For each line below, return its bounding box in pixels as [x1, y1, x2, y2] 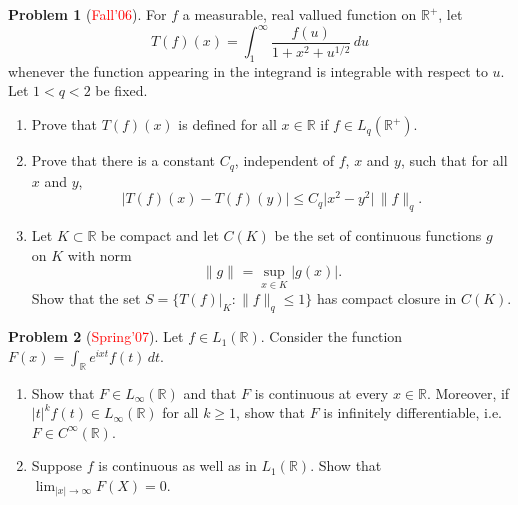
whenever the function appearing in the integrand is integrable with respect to [8, 60, 488, 81]
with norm [67, 244, 132, 265]
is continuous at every [254, 382, 389, 403]
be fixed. [95, 80, 148, 101]
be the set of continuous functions [274, 225, 482, 245]
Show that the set [31, 288, 141, 309]
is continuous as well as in [98, 455, 257, 476]
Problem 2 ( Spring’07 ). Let [8, 326, 184, 347]
